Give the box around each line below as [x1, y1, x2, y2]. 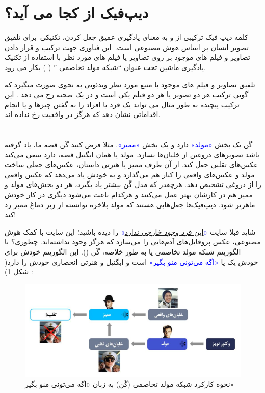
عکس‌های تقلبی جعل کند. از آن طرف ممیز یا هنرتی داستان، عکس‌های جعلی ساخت [5, 159, 258, 170]
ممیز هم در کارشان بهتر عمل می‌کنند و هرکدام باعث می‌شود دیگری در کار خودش [5, 189, 253, 200]
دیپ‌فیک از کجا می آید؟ [5, 2, 149, 23]
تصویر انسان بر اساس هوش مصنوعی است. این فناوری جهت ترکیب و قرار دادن [5, 41, 249, 52]
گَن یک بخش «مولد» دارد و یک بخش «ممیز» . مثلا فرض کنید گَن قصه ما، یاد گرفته [5, 139, 253, 150]
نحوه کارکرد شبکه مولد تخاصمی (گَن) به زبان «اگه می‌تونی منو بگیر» [25, 379, 234, 389]
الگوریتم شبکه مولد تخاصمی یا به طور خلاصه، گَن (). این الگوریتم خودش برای [5, 246, 241, 257]
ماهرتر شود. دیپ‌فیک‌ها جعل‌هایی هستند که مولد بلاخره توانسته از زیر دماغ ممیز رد [5, 199, 255, 210]
